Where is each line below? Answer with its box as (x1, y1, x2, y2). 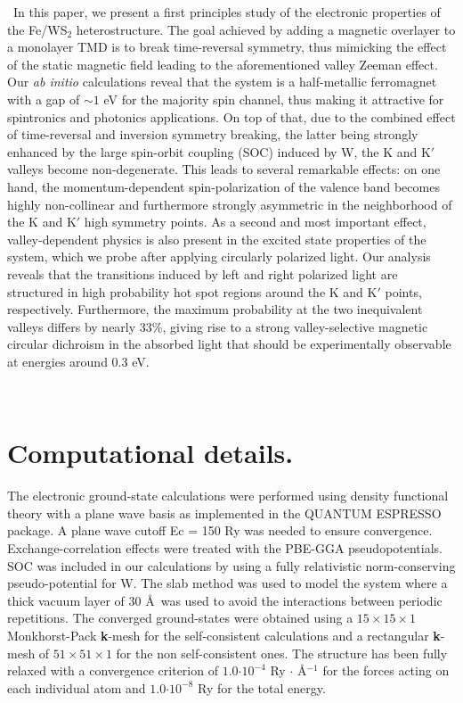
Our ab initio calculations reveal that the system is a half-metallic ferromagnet (7, 72, 437, 91)
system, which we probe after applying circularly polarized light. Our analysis (7, 247, 431, 266)
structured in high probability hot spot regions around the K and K (7, 282, 378, 301)
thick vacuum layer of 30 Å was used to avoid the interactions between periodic (7, 591, 443, 609)
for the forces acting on (322, 661, 450, 680)
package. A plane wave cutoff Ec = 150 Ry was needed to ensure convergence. (7, 521, 433, 540)
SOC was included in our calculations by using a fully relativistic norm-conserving (7, 556, 456, 575)
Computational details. (7, 434, 294, 471)
